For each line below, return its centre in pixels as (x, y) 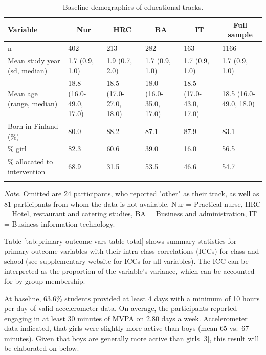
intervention (27, 171)
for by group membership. (45, 281)
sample (240, 35)
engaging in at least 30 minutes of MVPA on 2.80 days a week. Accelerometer (126, 318)
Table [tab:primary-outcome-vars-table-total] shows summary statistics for (120, 241)
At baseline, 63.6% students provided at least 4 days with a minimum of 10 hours (132, 298)
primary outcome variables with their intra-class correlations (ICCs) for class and (132, 251)
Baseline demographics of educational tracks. (133, 7)
